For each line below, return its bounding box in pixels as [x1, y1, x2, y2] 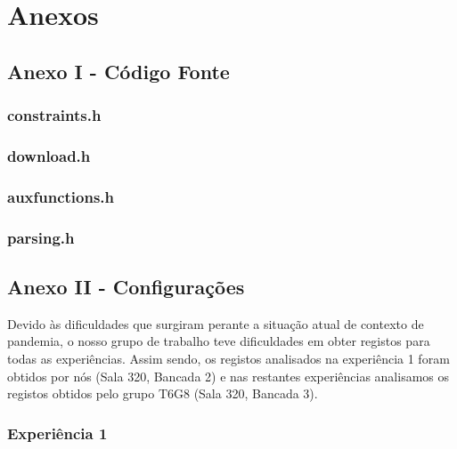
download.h [7, 144, 91, 166]
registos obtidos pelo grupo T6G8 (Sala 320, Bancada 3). [7, 384, 318, 403]
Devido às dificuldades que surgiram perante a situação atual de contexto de [7, 314, 424, 333]
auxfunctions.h [7, 185, 115, 207]
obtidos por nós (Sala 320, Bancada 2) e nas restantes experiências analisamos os [7, 366, 450, 385]
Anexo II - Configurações [7, 272, 245, 300]
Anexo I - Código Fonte [7, 57, 230, 84]
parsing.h [7, 226, 75, 248]
